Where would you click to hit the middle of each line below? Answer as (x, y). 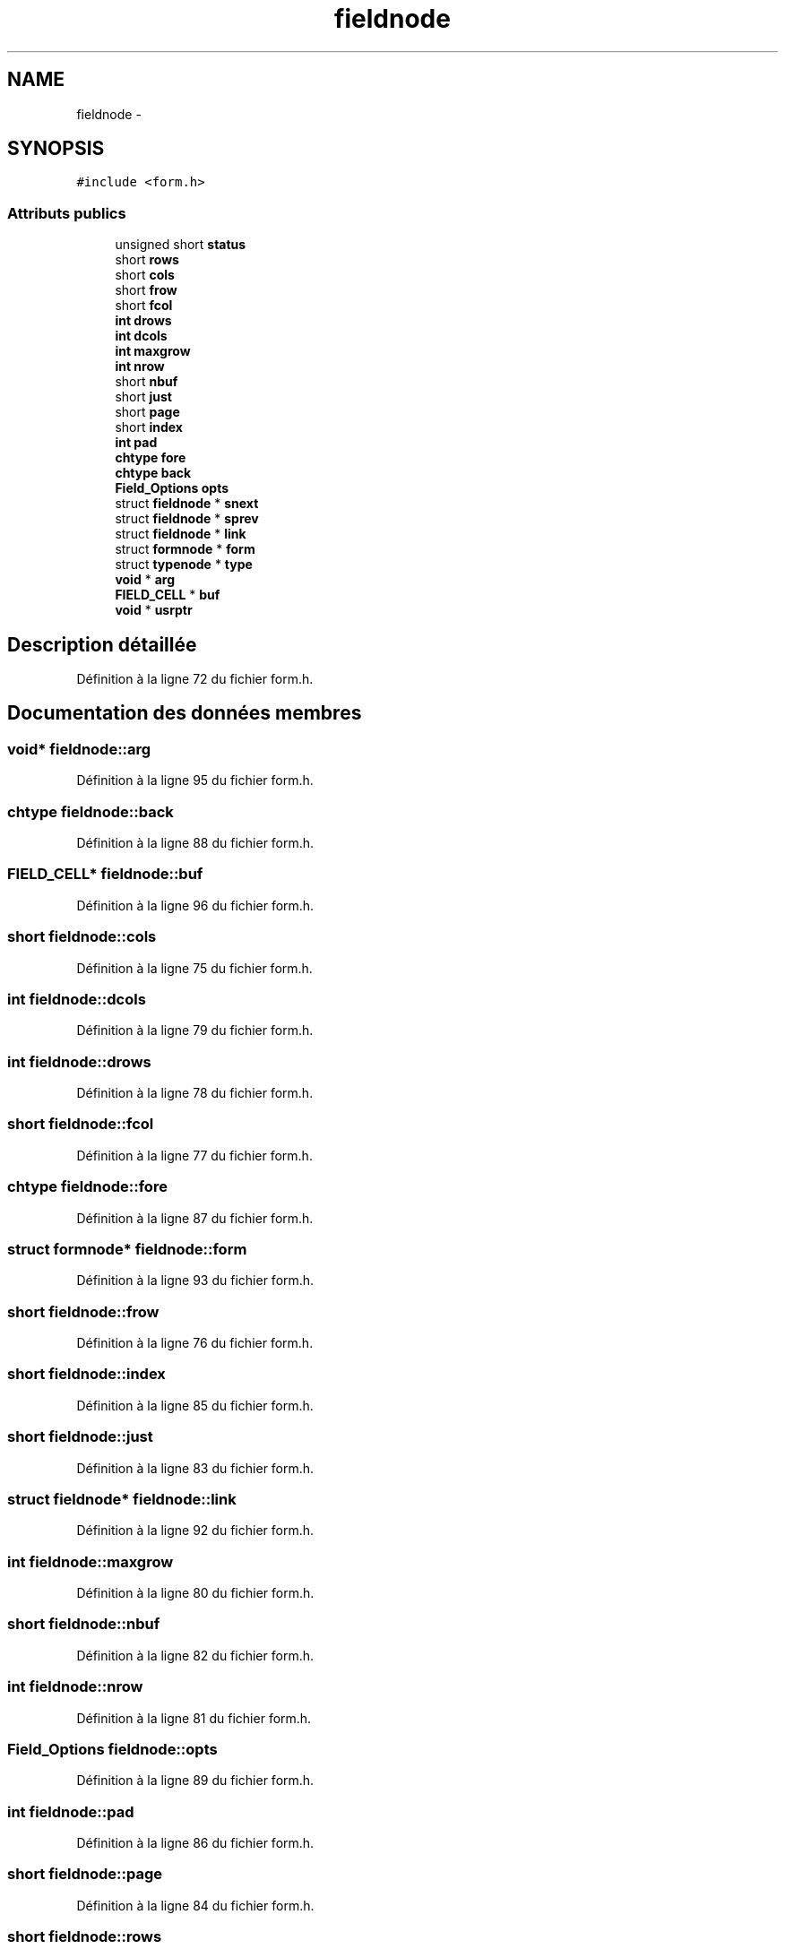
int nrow (140, 367)
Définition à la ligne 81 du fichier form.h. (194, 1718)
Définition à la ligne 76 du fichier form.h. (195, 1343)
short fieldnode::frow (83, 1311)
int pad (136, 443)
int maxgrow (153, 351)
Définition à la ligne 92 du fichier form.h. (195, 1531)
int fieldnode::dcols (77, 999)
